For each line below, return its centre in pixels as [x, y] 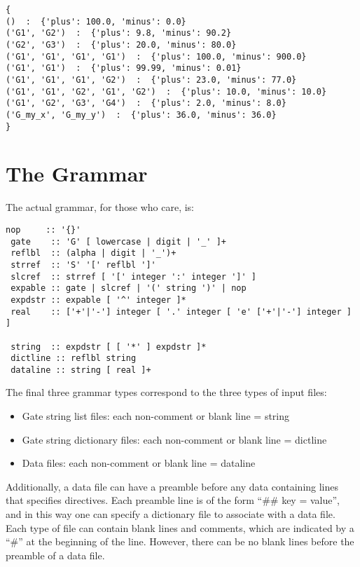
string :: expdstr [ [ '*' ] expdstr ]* [109, 347]
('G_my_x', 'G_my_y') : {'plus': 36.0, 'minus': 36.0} [141, 115]
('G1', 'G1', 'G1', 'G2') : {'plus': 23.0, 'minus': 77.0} [151, 80]
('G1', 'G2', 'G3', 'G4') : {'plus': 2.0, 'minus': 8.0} [146, 103]
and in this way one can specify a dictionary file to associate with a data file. [171, 514]
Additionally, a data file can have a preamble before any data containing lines [172, 486]
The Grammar [77, 173]
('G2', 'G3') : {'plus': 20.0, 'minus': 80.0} [121, 45]
